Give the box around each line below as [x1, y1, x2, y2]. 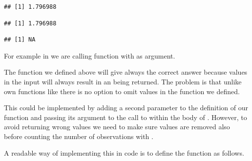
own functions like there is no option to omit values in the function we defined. [4, 86, 240, 96]
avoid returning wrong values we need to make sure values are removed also [4, 121, 230, 132]
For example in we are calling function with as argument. [4, 50, 175, 60]
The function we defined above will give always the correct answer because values [4, 67, 248, 77]
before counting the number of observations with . [4, 131, 153, 141]
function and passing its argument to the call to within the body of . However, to [4, 112, 247, 122]
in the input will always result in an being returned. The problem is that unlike [4, 76, 242, 86]
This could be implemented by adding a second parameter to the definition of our [4, 102, 249, 113]
